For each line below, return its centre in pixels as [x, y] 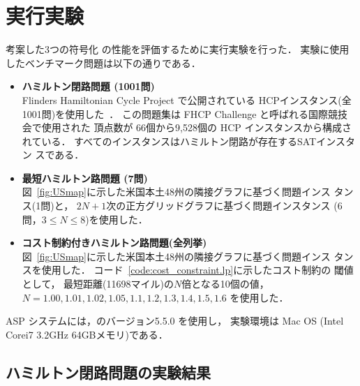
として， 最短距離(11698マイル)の [98, 284]
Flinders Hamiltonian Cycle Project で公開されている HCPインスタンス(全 [187, 99]
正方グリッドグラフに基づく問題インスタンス [228, 206]
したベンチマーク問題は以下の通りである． [103, 62]
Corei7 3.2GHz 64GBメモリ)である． [87, 334]
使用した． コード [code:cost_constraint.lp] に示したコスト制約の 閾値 [197, 270]
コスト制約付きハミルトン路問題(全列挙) [114, 243]
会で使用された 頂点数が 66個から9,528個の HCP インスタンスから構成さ [187, 127]
